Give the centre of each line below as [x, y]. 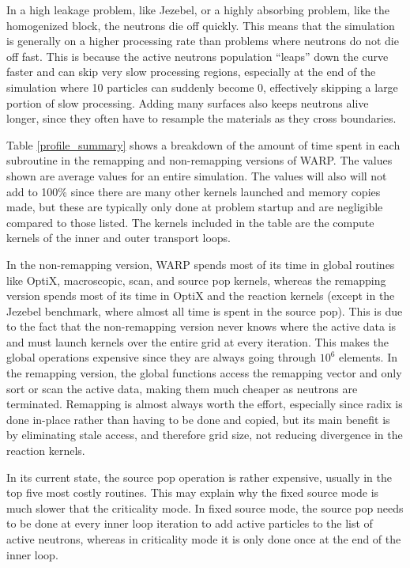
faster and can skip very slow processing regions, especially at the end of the [191, 72]
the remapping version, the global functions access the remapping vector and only [204, 373]
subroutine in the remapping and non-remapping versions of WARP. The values [199, 160]
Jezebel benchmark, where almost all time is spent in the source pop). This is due [205, 311]
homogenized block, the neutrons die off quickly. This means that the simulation [201, 25]
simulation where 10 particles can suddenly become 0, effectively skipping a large [202, 87]
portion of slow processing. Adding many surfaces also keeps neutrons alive [188, 102]
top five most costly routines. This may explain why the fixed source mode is [193, 492]
